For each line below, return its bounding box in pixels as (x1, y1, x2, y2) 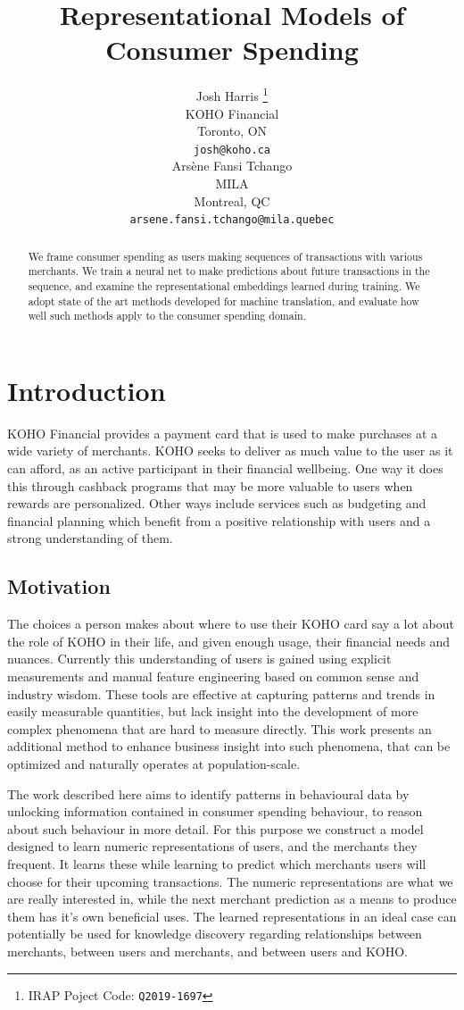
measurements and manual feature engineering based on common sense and (7, 667, 419, 685)
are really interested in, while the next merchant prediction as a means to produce (7, 889, 457, 908)
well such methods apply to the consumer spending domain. (28, 308, 306, 323)
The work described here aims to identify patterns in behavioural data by (7, 784, 410, 803)
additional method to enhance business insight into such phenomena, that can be (7, 737, 451, 755)
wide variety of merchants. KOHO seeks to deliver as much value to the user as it (7, 441, 453, 460)
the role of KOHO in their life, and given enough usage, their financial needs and (7, 631, 451, 650)
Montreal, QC (194, 191, 270, 210)
